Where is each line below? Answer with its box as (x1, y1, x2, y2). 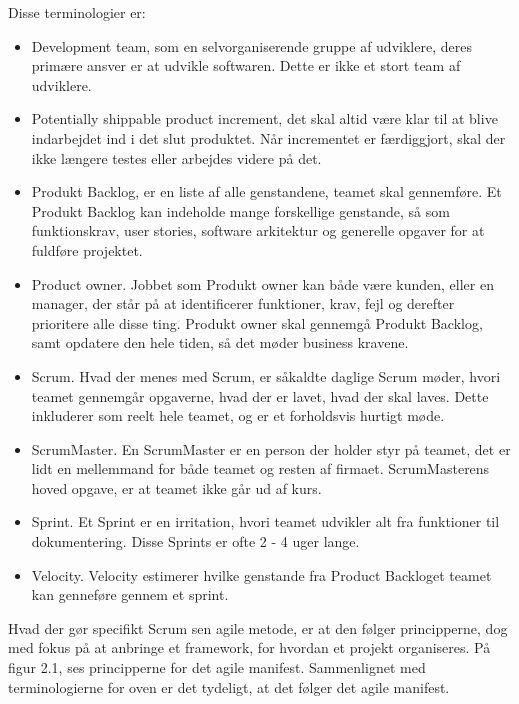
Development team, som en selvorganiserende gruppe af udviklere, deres (31, 35, 472, 56)
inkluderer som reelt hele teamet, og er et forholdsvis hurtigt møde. (31, 405, 445, 426)
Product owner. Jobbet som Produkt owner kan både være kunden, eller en (31, 273, 494, 294)
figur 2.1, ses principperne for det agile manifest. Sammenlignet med (8, 657, 426, 678)
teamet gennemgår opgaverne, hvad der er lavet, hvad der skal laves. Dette (31, 385, 489, 406)
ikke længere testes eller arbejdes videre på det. (31, 147, 322, 168)
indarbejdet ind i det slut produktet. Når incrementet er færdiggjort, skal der (31, 127, 506, 148)
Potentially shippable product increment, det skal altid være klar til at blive (31, 108, 498, 129)
